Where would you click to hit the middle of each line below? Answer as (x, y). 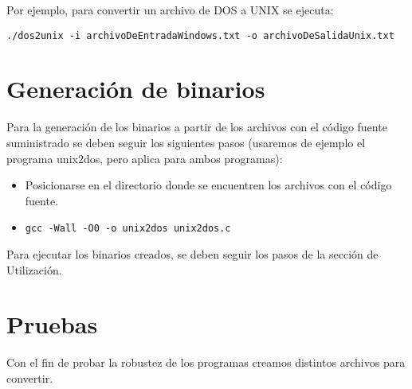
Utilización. (34, 269)
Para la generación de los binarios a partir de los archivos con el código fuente (197, 127)
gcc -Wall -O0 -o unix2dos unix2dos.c (128, 229)
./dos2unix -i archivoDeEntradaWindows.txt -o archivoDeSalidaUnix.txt (200, 35)
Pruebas (52, 324)
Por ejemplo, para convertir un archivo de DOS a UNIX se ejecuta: (170, 10)
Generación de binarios (136, 89)
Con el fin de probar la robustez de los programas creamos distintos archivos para (206, 362)
